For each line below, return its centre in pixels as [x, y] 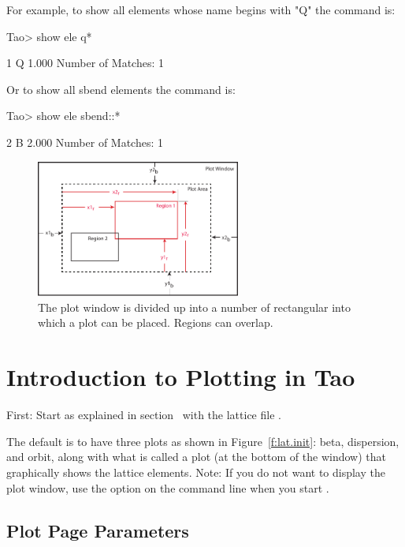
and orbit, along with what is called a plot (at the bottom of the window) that [196, 457]
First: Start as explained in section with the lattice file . [144, 415]
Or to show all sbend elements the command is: [121, 89]
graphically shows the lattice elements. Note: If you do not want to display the [196, 472]
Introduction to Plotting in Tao [181, 377]
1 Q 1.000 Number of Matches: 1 [85, 63]
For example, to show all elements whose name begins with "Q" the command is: [201, 9]
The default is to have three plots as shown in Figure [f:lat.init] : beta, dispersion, [203, 441]
